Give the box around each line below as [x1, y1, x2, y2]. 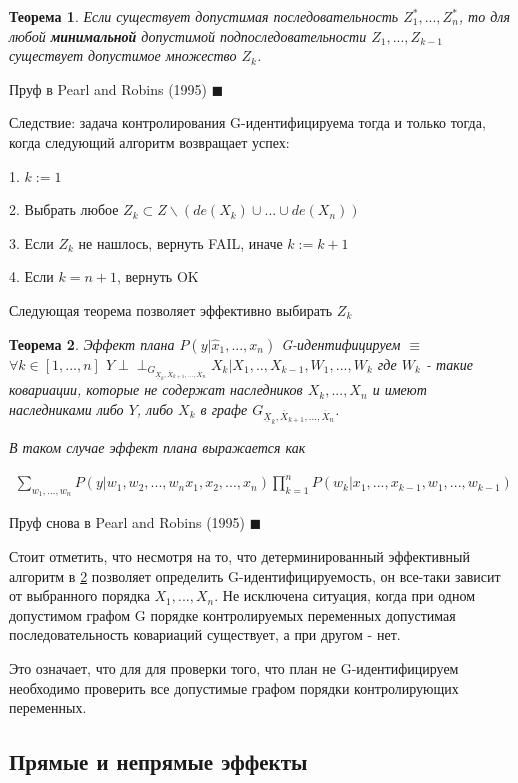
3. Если [9, 232, 54, 253]
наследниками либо [9, 398, 124, 419]
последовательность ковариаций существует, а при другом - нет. [9, 624, 401, 645]
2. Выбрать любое [9, 199, 119, 220]
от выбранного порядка [9, 585, 150, 606]
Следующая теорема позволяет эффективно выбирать [9, 299, 333, 320]
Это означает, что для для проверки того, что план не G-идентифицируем [9, 657, 459, 678]
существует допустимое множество [9, 45, 237, 66]
